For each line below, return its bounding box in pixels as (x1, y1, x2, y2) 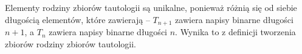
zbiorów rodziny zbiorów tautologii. (5, 37, 136, 50)
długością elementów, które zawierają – (5, 13, 150, 25)
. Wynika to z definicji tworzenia (175, 25, 296, 38)
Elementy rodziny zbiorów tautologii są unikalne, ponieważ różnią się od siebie (5, 1, 297, 13)
